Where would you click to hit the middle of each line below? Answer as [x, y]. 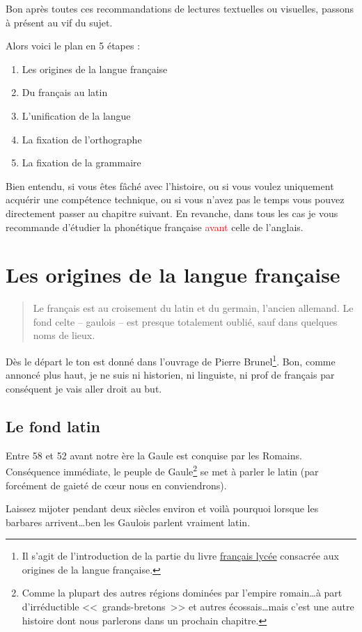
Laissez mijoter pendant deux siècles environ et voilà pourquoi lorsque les [162, 508]
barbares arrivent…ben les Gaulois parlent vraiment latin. [128, 522]
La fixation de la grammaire [81, 163]
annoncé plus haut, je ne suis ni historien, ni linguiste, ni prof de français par [170, 375]
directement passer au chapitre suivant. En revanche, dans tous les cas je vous [172, 213]
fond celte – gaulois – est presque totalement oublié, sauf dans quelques [185, 321]
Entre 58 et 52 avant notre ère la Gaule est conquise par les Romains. [154, 455]
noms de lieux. [64, 335]
